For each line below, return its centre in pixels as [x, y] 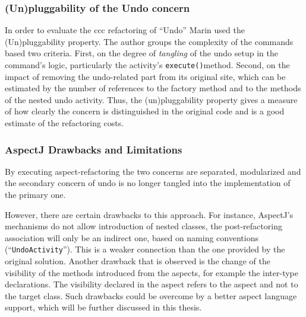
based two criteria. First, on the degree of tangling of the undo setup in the [141, 53]
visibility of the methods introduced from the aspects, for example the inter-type [152, 272]
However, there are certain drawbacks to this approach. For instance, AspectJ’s [149, 214]
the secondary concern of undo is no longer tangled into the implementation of [148, 183]
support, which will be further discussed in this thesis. [103, 307]
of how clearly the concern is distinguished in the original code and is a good [145, 111]
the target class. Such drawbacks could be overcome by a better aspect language [151, 295]
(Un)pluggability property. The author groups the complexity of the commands [149, 41]
